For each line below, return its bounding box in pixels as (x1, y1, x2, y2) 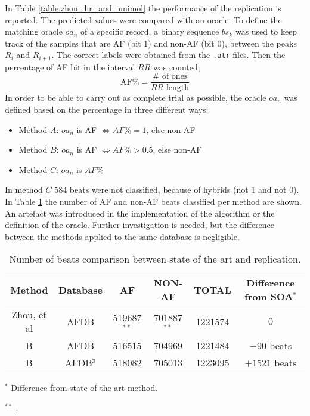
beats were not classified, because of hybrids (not (69, 183, 249, 196)
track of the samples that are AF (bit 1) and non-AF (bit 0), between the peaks (5, 36, 297, 49)
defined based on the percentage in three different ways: (5, 103, 209, 116)
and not (258, 183, 287, 196)
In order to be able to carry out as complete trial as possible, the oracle (5, 91, 266, 104)
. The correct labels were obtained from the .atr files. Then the (51, 48, 286, 61)
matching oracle (5, 25, 63, 38)
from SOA (244, 289, 293, 304)
